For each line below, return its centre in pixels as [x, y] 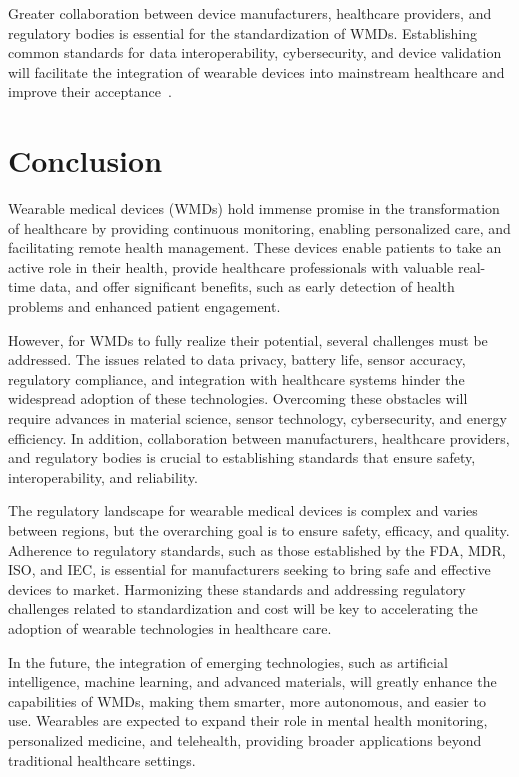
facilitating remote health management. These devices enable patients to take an [255, 247]
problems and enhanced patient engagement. [144, 306]
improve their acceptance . [90, 91]
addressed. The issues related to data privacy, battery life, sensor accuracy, [237, 359]
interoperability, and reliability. [103, 476]
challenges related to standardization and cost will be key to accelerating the [243, 608]
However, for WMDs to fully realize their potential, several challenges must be [248, 339]
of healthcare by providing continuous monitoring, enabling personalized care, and [259, 227]
